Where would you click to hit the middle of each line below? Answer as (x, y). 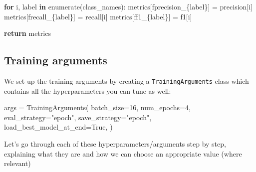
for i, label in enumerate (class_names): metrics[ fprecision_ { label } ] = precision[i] (128, 6)
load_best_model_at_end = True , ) (58, 127)
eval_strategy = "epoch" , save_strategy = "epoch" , (78, 117)
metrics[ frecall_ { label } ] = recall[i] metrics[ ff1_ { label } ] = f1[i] (98, 16)
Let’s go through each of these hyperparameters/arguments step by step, (115, 144)
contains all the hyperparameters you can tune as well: (88, 90)
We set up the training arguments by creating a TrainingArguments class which (127, 81)
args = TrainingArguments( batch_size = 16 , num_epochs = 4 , (97, 107)
